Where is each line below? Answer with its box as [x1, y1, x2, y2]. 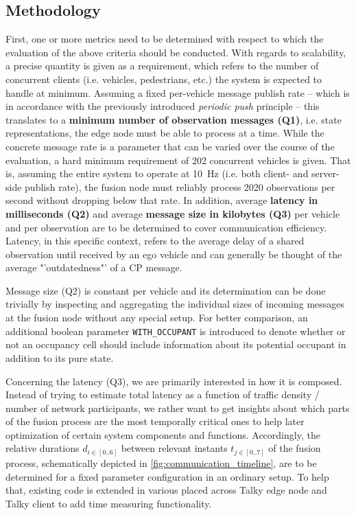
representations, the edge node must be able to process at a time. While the [5, 126, 324, 140]
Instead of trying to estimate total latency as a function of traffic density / [5, 387, 320, 402]
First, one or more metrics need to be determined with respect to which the [5, 32, 324, 46]
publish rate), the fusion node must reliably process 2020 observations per [25, 179, 335, 194]
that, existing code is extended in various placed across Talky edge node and [5, 483, 327, 497]
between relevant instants [121, 441, 228, 455]
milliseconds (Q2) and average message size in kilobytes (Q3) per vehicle [5, 206, 340, 220]
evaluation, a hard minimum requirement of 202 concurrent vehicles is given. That [5, 152, 351, 167]
